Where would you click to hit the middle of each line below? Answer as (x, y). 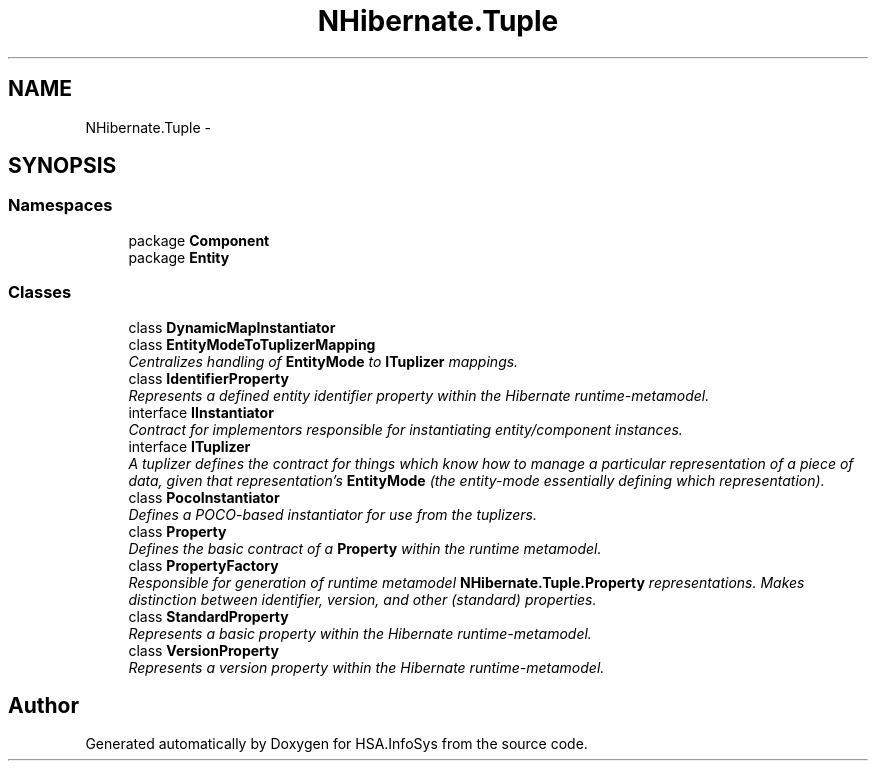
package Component (199, 240)
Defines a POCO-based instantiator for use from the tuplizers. (332, 514)
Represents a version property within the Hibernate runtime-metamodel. (366, 667)
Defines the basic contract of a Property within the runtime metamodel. (365, 548)
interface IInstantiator (201, 412)
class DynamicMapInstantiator (232, 327)
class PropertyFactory (203, 565)
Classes (40, 292)
